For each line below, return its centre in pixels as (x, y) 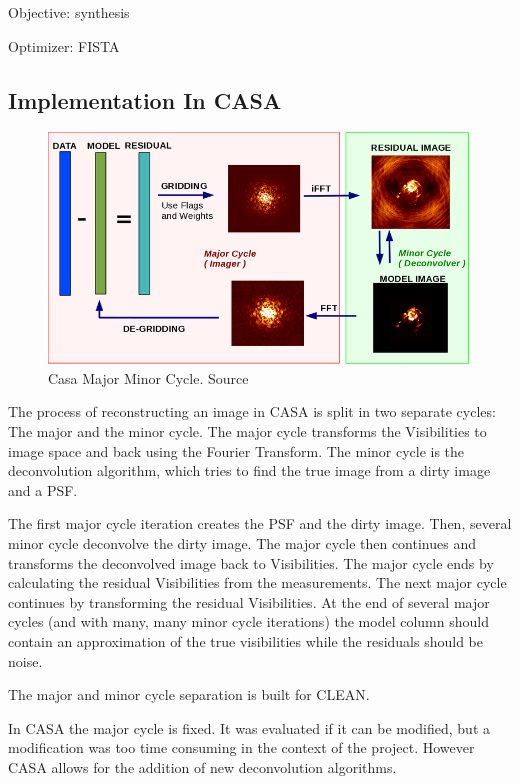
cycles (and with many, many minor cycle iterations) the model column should (248, 621)
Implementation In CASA (145, 99)
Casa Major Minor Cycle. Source (148, 377)
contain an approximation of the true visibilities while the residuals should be (245, 640)
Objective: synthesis (69, 12)
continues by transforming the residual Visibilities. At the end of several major (249, 601)
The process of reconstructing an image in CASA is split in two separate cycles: (252, 411)
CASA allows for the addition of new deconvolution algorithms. (202, 766)
